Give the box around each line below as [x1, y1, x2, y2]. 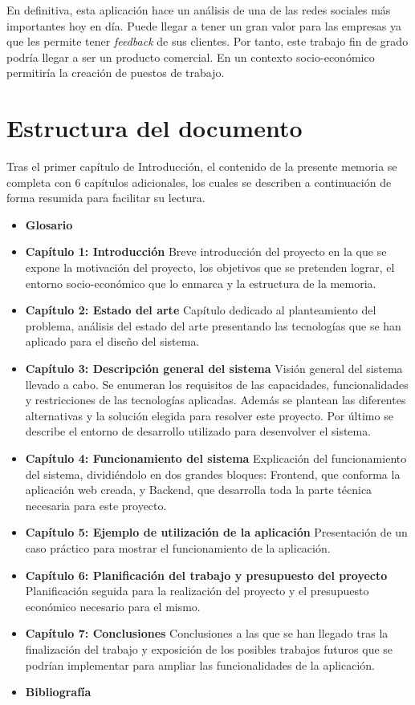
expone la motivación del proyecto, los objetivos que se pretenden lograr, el [25, 259, 395, 276]
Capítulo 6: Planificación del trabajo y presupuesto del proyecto [25, 566, 388, 583]
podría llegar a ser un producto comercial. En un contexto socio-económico [6, 48, 375, 65]
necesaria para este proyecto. [25, 496, 167, 513]
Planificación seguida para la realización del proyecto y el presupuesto [25, 582, 369, 599]
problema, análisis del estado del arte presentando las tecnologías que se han [25, 317, 401, 334]
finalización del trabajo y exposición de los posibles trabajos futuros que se [25, 640, 393, 657]
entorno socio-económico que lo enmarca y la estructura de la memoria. [25, 274, 376, 291]
